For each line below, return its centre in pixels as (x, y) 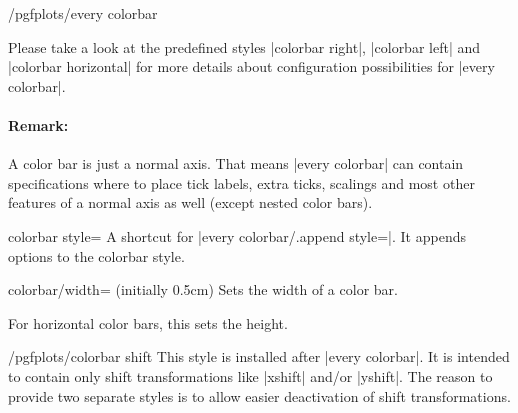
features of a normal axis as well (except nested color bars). (190, 202)
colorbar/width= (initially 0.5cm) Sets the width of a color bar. (203, 289)
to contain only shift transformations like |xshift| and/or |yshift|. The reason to (250, 375)
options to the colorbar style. (96, 255)
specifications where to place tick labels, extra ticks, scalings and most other (241, 182)
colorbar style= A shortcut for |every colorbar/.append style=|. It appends (237, 235)
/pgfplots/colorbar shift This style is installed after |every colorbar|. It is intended (259, 356)
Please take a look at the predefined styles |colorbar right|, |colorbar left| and (244, 46)
